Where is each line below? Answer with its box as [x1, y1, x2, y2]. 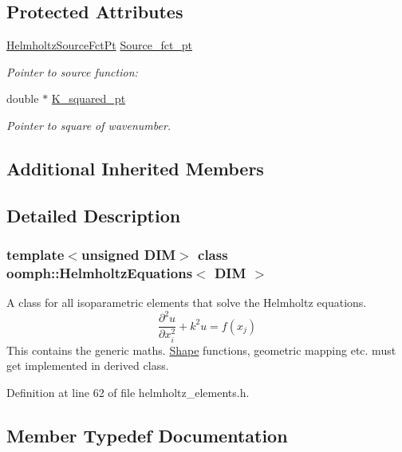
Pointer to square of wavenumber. [6, 116, 171, 133]
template [6, 245, 65, 265]
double [6, 90, 39, 107]
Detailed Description [6, 202, 181, 227]
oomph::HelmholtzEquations [6, 262, 193, 282]
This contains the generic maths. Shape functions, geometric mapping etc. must [6, 341, 396, 358]
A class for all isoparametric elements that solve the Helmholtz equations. [6, 294, 367, 311]
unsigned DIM [81, 245, 176, 265]
